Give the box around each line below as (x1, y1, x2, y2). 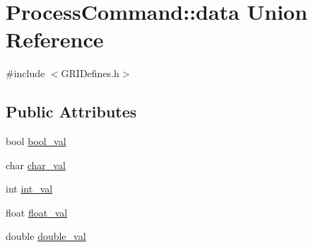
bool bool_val (6, 134, 66, 149)
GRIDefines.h (61, 66, 119, 81)
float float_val (6, 205, 68, 219)
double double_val (6, 229, 86, 243)
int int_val (6, 181, 53, 196)
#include (6, 66, 45, 81)
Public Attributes (6, 100, 137, 122)
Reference (6, 25, 104, 54)
